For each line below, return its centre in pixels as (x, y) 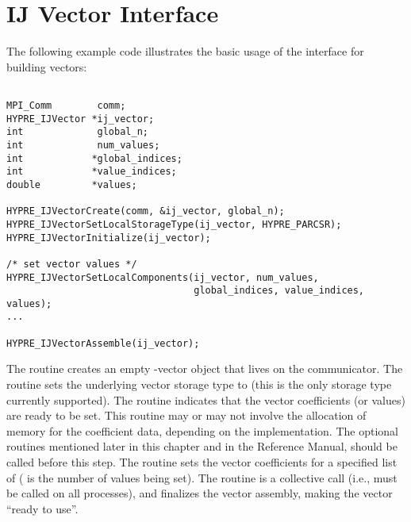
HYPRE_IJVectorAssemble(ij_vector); (103, 343)
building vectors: (47, 66)
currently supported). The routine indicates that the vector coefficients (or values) (206, 399)
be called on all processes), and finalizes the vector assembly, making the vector (200, 493)
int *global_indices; (94, 158)
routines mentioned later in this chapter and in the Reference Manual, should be (202, 446)
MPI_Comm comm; (66, 105)
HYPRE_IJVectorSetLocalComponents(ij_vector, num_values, (163, 277)
